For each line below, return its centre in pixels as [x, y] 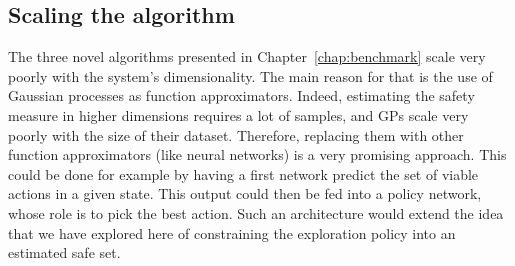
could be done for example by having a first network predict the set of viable [243, 173]
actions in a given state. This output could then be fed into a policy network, [245, 193]
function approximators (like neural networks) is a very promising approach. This [257, 154]
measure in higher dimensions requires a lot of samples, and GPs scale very [238, 114]
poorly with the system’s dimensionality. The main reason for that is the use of [250, 75]
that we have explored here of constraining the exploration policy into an [232, 232]
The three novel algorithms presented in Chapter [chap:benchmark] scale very [247, 56]
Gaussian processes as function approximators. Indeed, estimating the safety [241, 95]
